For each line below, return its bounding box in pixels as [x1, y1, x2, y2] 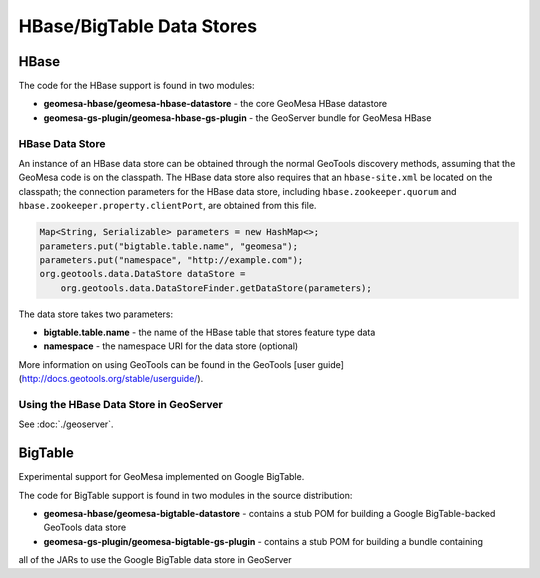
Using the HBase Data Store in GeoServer [18, 398, 224, 412]
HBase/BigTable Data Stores [18, 15, 258, 37]
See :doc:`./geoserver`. [18, 418, 114, 430]
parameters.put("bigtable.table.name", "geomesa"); [39, 240, 299, 252]
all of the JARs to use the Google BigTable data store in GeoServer [18, 554, 292, 566]
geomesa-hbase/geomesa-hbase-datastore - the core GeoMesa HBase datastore [43, 98, 388, 110]
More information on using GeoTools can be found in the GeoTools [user [18, 358, 316, 370]
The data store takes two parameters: [18, 308, 174, 320]
